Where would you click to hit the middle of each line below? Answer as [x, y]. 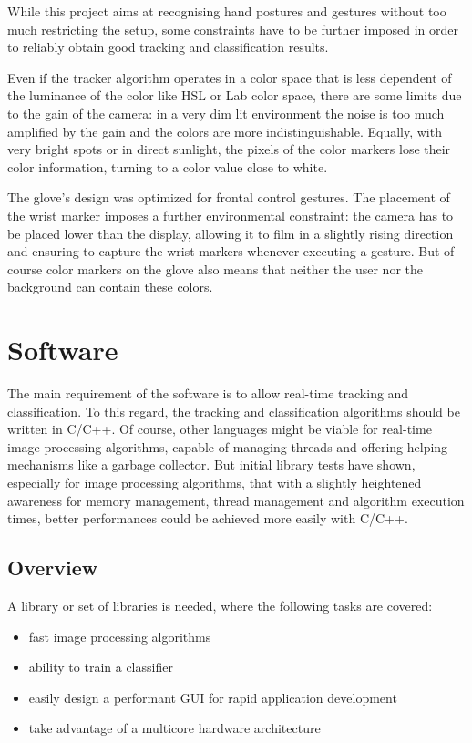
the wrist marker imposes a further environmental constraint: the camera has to [231, 215]
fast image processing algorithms [120, 636]
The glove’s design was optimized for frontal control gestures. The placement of [229, 197]
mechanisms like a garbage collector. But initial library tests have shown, [211, 464]
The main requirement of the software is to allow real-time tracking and [208, 393]
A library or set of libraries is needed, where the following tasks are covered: [220, 605]
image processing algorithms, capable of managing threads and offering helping [228, 446]
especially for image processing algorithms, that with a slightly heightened [215, 482]
